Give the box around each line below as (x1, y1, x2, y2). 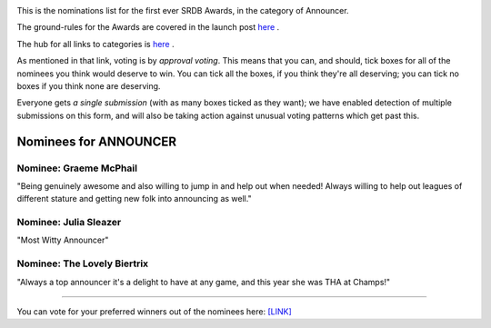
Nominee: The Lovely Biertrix (16, 257, 149, 270)
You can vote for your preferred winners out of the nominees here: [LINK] (16, 305, 293, 317)
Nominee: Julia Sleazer (16, 216, 122, 229)
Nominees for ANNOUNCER (16, 134, 177, 149)
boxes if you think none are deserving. (16, 80, 161, 91)
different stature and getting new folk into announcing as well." (16, 194, 252, 204)
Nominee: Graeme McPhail (16, 162, 138, 174)
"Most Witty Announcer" (16, 234, 109, 245)
